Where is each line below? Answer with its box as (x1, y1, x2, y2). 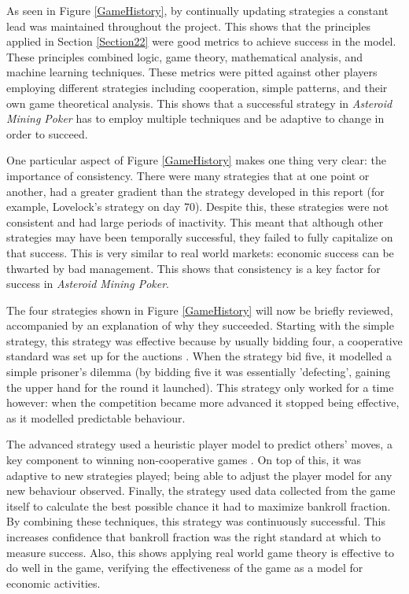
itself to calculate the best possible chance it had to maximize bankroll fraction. (6, 497, 391, 514)
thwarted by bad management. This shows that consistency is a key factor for (6, 260, 381, 276)
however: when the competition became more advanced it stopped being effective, (6, 394, 400, 411)
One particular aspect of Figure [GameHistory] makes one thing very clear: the (6, 152, 386, 168)
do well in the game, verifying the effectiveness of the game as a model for (6, 559, 363, 576)
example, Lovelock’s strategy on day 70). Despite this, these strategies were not (6, 198, 389, 215)
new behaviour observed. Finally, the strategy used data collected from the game (6, 482, 396, 499)
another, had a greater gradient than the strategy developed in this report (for (6, 183, 385, 199)
